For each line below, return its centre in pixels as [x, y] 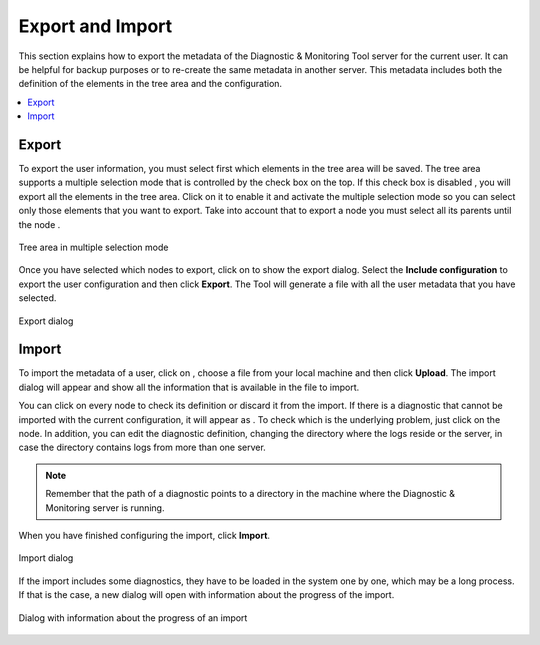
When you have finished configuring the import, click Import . [144, 535]
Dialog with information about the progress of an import [133, 617]
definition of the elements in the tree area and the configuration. [150, 84]
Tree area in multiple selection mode [93, 247]
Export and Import [95, 26]
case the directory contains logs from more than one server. [142, 447]
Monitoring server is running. [105, 507]
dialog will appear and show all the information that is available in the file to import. [189, 387]
